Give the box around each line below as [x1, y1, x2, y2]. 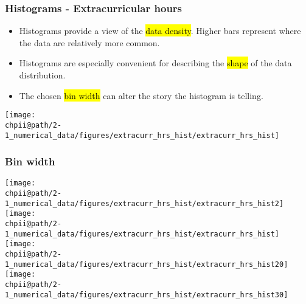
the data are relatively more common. [19, 36, 160, 49]
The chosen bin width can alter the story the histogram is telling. [19, 89, 263, 102]
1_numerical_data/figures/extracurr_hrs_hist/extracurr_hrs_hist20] [5, 260, 288, 269]
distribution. [19, 69, 66, 81]
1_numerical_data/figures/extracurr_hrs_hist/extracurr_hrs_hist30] [5, 290, 288, 299]
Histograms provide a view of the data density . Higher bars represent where [19, 24, 301, 37]
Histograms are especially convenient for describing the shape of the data [19, 57, 292, 69]
